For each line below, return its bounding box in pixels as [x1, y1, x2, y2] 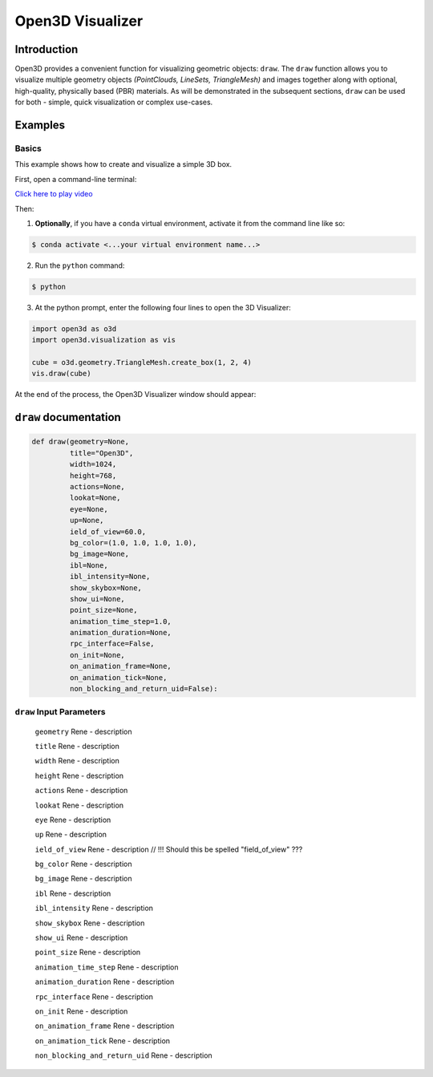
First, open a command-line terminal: [14, 174, 137, 184]
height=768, [69, 471, 117, 480]
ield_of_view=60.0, [69, 527, 147, 536]
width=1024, [69, 460, 117, 469]
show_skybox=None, [69, 583, 142, 593]
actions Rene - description [34, 786, 128, 796]
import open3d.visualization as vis [31, 335, 176, 345]
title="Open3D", [69, 448, 134, 457]
